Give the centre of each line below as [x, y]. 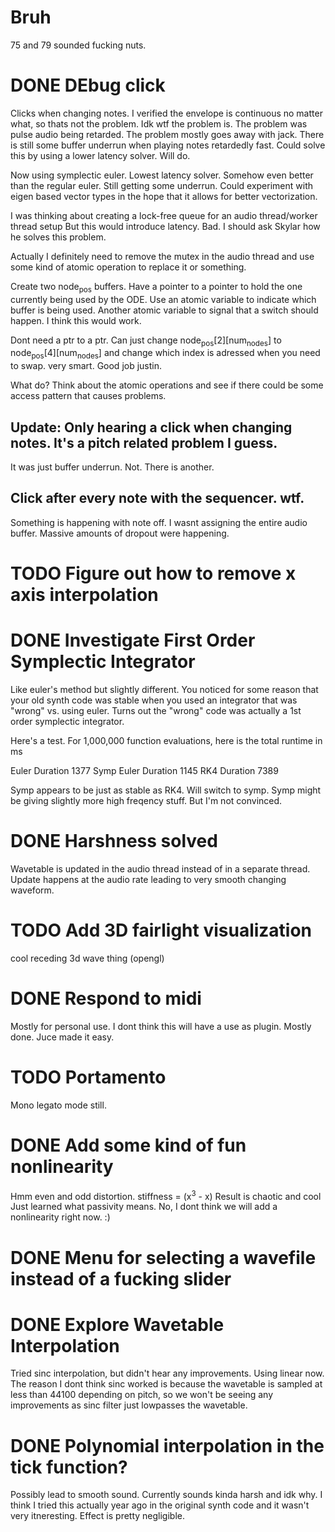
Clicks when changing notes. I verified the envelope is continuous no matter [166, 113]
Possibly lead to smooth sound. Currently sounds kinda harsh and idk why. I [166, 1495]
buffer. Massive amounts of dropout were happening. [120, 533]
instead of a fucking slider [121, 1278]
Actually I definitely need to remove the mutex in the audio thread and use [162, 256]
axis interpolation [84, 595]
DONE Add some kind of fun [128, 1145]
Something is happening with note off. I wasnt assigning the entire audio [159, 522]
